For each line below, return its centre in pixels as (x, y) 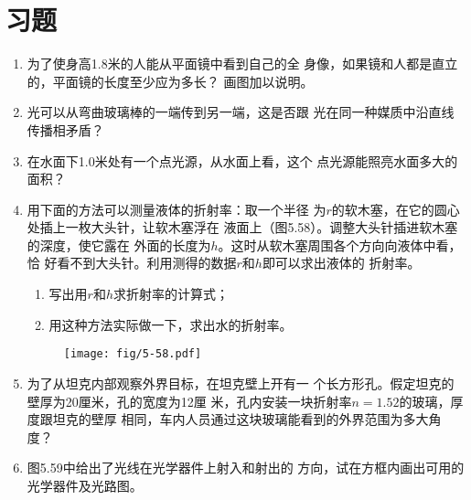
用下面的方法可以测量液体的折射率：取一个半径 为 (177, 209)
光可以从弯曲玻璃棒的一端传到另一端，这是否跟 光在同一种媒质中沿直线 (241, 112)
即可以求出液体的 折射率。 (341, 263)
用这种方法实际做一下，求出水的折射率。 (171, 324)
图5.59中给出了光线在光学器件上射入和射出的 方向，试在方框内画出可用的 (246, 468)
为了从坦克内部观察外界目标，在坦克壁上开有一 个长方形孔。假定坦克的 (241, 383)
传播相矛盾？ (65, 129)
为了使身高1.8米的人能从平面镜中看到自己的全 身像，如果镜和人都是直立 (242, 64)
